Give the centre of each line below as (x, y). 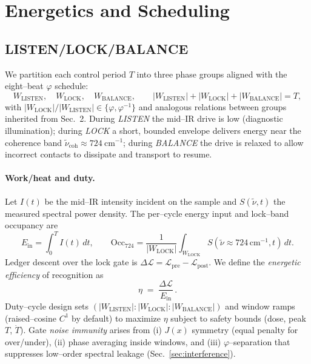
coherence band (34, 142)
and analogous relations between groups (212, 106)
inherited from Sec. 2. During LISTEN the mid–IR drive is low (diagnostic (144, 118)
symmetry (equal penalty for (245, 330)
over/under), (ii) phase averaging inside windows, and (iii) (113, 341)
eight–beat (24, 86)
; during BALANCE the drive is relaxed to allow (213, 142)
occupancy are (32, 225)
